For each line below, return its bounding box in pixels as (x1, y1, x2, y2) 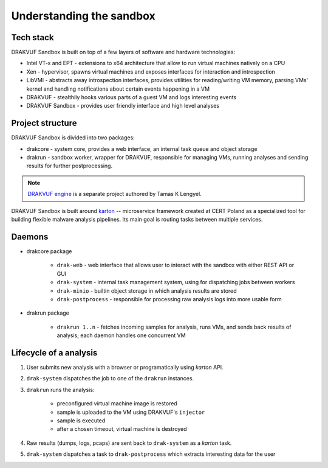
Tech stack (11, 32, 54, 43)
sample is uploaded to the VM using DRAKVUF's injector (56, 408, 205, 416)
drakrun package (26, 309, 70, 316)
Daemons (11, 231, 49, 242)
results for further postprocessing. (26, 162, 112, 170)
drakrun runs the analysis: (26, 386, 95, 393)
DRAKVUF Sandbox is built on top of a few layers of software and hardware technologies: (11, 49, 236, 56)
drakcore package (26, 247, 72, 255)
